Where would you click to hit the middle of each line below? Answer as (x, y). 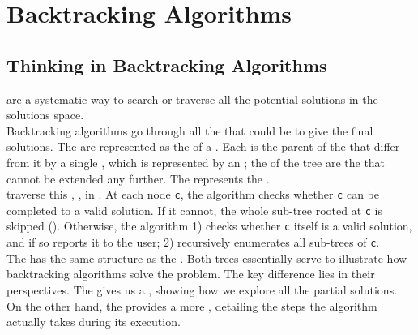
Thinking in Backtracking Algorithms (167, 64)
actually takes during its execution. (94, 322)
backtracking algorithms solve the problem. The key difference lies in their (191, 274)
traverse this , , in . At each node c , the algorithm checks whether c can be (193, 194)
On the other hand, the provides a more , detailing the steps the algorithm (192, 305)
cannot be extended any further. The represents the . (138, 178)
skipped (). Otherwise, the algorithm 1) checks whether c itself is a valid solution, (209, 226)
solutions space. (45, 115)
